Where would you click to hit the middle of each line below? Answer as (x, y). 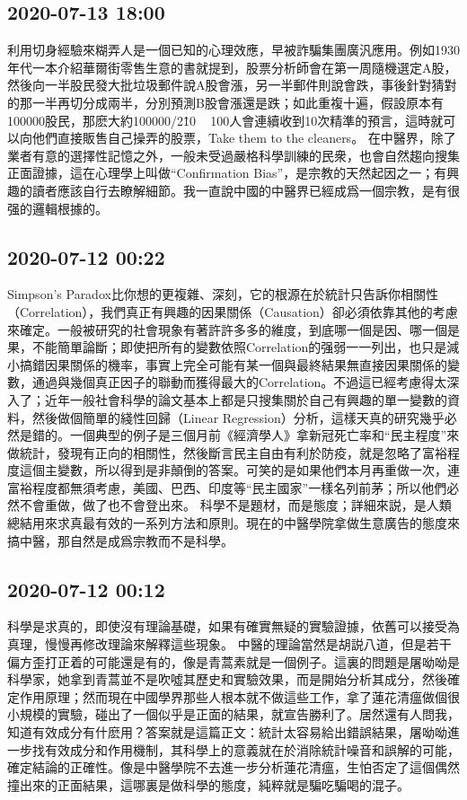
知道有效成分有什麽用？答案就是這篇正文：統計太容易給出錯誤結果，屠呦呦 (227, 732)
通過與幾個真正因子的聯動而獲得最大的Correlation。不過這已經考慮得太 (239, 382)
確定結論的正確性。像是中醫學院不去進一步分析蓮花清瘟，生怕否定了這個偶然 (233, 767)
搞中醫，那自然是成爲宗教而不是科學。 (120, 540)
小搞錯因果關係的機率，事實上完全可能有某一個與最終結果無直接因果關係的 (227, 364)
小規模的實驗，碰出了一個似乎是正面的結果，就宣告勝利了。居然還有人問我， (233, 714)
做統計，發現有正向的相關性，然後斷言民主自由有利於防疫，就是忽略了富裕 (227, 452)
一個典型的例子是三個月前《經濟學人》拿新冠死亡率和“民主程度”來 (264, 435)
